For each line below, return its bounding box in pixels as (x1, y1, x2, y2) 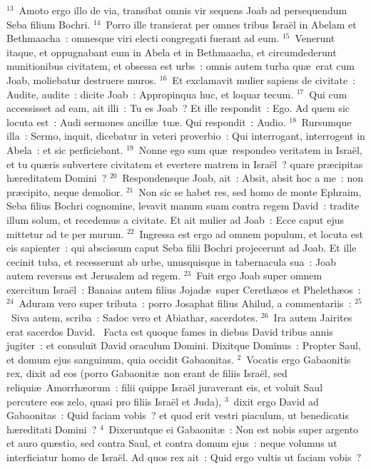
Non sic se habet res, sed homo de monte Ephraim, (138, 184, 362, 199)
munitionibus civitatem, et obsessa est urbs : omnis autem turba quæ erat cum (6, 58, 355, 73)
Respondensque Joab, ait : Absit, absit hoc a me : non (122, 170, 363, 185)
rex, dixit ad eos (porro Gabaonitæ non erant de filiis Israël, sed (6, 366, 288, 381)
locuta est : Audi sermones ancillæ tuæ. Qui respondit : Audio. (6, 114, 286, 129)
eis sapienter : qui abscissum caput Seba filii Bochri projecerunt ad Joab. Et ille (6, 240, 357, 255)
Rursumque (301, 114, 352, 129)
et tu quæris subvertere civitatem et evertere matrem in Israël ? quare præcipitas (6, 156, 363, 171)
